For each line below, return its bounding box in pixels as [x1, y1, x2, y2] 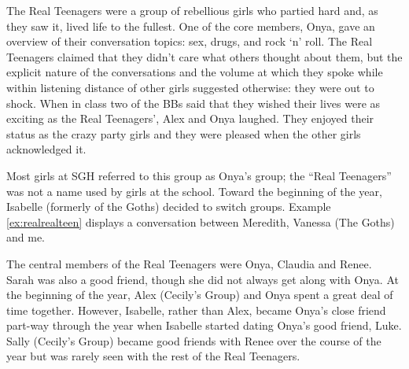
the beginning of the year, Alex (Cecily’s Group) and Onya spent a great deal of [6, 286, 393, 303]
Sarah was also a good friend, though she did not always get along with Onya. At [6, 271, 399, 287]
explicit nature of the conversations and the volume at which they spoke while [6, 64, 383, 80]
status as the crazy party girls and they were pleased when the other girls [6, 125, 361, 142]
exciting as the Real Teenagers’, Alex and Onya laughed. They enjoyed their [6, 110, 374, 127]
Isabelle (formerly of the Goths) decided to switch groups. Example [6, 198, 331, 215]
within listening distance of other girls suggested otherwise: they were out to [6, 79, 374, 95]
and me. [6, 229, 45, 245]
